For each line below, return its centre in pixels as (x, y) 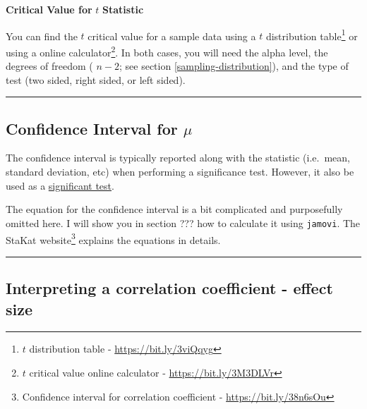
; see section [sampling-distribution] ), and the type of (234, 66)
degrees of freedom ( (49, 66)
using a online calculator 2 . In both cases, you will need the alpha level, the (167, 51)
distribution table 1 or (312, 35)
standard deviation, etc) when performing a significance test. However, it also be (180, 172)
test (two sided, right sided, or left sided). (96, 79)
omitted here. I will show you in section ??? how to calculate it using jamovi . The (183, 222)
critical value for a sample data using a (172, 36)
